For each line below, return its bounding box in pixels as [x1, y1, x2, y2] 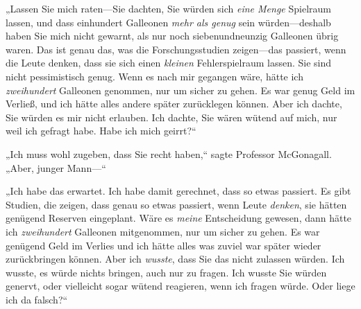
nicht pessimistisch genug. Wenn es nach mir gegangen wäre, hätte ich [6, 69, 303, 83]
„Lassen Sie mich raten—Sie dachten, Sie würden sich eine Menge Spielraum [6, 1, 331, 15]
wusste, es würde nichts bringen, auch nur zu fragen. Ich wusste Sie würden [6, 265, 327, 279]
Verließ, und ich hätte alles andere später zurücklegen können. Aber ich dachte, [6, 96, 342, 111]
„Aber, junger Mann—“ [6, 160, 106, 175]
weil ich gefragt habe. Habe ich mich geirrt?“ [6, 123, 196, 138]
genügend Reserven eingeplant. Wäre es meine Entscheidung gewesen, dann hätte [6, 211, 352, 225]
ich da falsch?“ [6, 292, 68, 306]
